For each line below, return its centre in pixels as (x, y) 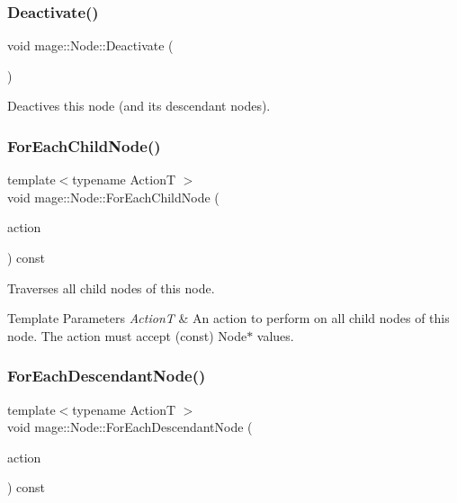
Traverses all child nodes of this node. (111, 287)
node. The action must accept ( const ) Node (127, 335)
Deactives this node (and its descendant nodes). (139, 106)
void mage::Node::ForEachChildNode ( (113, 197)
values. (275, 335)
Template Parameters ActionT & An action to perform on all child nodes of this (228, 318)
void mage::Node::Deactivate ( (90, 45)
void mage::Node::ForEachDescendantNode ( (130, 427)
